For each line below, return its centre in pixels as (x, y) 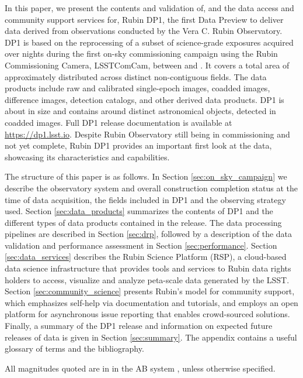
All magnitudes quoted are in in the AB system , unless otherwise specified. (140, 368)
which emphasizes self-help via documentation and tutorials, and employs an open (151, 302)
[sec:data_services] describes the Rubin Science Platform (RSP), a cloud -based (146, 257)
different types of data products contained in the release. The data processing (143, 222)
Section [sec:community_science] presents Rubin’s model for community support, (150, 291)
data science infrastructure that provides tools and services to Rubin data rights (148, 268)
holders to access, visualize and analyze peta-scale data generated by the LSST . (147, 279)
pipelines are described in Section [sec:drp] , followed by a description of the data (149, 234)
